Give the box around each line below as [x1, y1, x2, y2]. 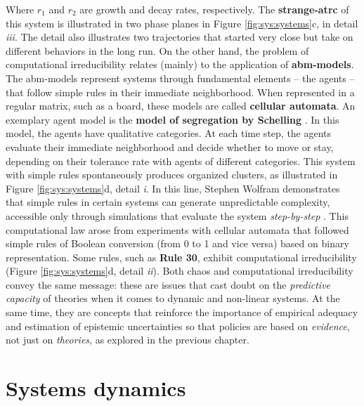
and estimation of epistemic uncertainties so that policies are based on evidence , [6, 318, 350, 333]
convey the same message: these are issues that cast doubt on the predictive [6, 277, 331, 292]
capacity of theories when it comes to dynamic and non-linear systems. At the [6, 291, 340, 306]
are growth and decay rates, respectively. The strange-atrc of [79, 2, 349, 16]
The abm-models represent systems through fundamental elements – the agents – [6, 70, 355, 85]
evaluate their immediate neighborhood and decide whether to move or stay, [6, 139, 334, 154]
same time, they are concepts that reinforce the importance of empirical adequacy [6, 305, 358, 320]
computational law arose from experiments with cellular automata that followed [6, 222, 349, 237]
